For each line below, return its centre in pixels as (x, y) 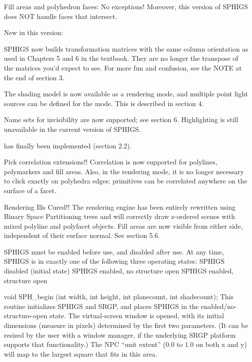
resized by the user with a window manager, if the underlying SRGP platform (120, 335)
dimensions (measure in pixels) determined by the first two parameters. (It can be (126, 325)
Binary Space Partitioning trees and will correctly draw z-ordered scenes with (119, 216)
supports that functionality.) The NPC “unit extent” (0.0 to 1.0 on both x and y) (126, 344)
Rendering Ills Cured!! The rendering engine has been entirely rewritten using (120, 207)
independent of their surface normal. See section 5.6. (82, 235)
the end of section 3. (34, 77)
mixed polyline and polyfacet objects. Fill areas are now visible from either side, (123, 226)
